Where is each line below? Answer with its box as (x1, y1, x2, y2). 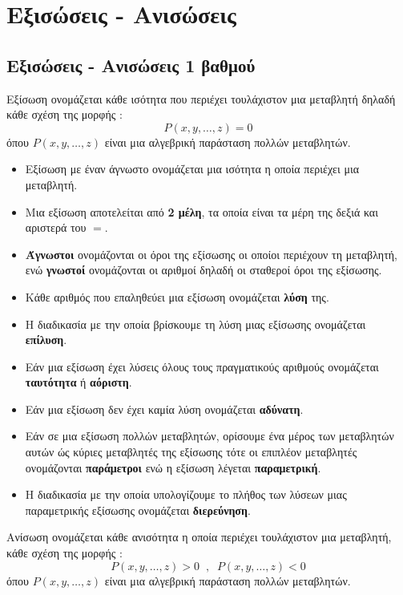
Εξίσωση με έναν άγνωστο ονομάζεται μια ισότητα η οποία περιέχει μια (25, 160, 360, 177)
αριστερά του (25, 219, 87, 236)
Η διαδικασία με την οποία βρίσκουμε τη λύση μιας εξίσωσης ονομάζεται (25, 315, 366, 332)
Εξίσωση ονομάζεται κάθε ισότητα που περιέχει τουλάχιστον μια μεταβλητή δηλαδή (6, 90, 396, 107)
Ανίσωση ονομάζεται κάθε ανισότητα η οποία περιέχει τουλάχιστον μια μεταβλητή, (6, 528, 392, 545)
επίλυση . (25, 331, 67, 348)
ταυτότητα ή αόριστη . (25, 374, 132, 391)
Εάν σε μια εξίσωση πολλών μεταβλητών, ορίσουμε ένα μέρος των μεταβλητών (25, 427, 394, 444)
